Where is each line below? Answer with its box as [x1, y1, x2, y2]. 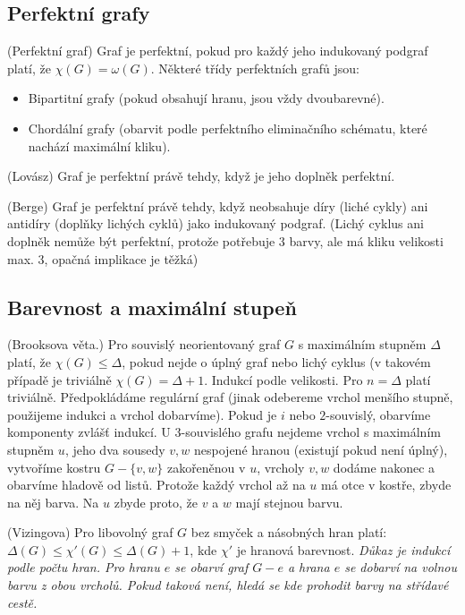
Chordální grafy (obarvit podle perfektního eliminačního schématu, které [28, 118, 427, 137]
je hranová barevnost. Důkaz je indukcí [236, 540, 451, 559]
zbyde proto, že [114, 492, 199, 511]
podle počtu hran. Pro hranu [7, 558, 160, 577]
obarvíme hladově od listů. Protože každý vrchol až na [7, 475, 306, 494]
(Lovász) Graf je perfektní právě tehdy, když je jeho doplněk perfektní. [7, 167, 395, 185]
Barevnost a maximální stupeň [7, 293, 297, 320]
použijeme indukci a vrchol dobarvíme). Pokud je [7, 405, 277, 423]
